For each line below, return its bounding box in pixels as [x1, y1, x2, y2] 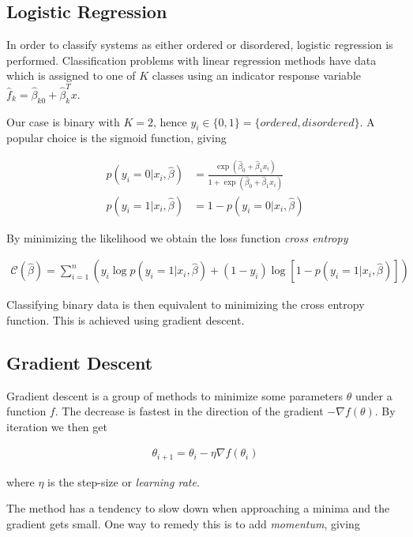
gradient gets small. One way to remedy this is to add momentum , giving [6, 516, 360, 532]
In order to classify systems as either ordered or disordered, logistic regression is [6, 36, 393, 53]
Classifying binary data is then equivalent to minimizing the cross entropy [6, 296, 365, 313]
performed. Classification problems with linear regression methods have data [6, 51, 377, 68]
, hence [152, 113, 187, 130]
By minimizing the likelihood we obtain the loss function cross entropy [6, 229, 348, 246]
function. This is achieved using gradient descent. [6, 311, 245, 328]
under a [355, 387, 392, 404]
